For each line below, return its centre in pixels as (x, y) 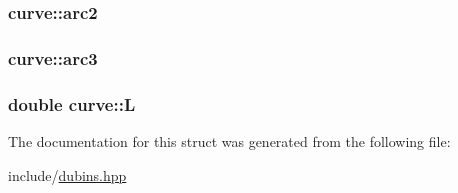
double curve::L (72, 103)
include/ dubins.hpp (67, 174)
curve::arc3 (53, 57)
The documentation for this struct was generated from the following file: (229, 140)
